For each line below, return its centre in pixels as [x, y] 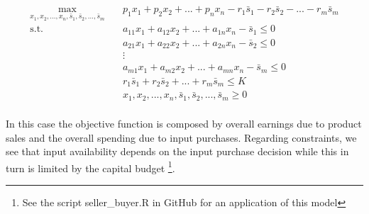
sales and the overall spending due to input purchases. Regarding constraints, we [181, 137]
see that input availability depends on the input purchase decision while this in [177, 151]
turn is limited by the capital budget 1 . [90, 167]
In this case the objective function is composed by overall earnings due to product [184, 123]
